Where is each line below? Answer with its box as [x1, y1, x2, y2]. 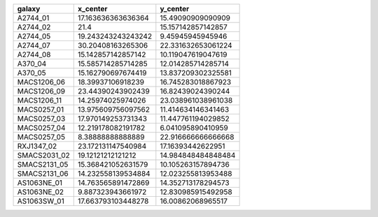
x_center [78, 4, 108, 13]
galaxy [17, 4, 41, 13]
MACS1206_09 [17, 87, 66, 96]
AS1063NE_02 [17, 187, 64, 197]
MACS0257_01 [17, 105, 64, 114]
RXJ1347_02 [17, 142, 57, 151]
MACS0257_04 [17, 123, 66, 133]
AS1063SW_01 [17, 196, 64, 206]
